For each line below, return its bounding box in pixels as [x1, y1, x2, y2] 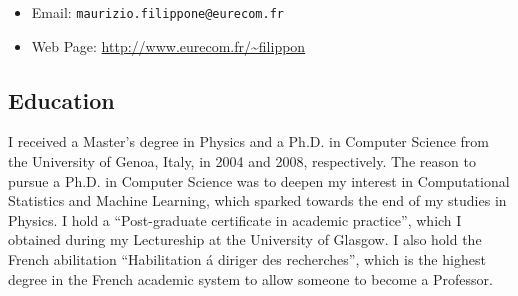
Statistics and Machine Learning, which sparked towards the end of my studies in [8, 190, 507, 211]
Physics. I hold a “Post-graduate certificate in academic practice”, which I [8, 209, 462, 230]
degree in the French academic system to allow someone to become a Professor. [8, 268, 494, 289]
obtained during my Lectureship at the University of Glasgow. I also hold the [8, 229, 482, 250]
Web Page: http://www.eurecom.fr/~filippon [31, 35, 306, 56]
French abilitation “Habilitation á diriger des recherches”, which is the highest [8, 249, 486, 270]
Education [8, 84, 115, 115]
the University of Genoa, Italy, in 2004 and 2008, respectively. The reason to [8, 151, 476, 172]
